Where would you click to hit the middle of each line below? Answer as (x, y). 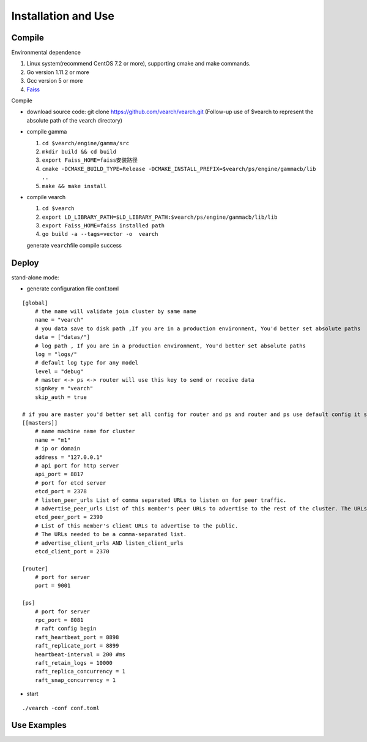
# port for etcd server (70, 483)
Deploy (25, 263)
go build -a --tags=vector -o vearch (100, 234)
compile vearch (46, 197)
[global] (35, 303)
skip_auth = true (61, 397)
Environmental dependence (46, 53)
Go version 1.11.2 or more (58, 72)
